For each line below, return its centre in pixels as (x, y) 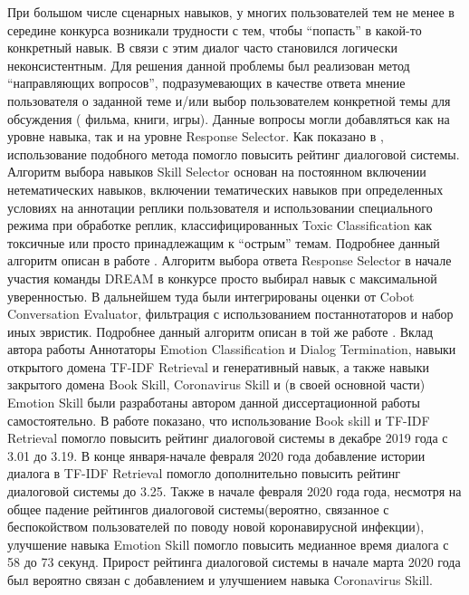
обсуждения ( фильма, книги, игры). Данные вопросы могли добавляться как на (229, 118)
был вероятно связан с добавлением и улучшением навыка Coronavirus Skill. (220, 580)
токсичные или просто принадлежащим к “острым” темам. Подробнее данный (224, 242)
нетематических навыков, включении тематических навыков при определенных (225, 189)
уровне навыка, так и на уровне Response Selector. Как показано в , (196, 136)
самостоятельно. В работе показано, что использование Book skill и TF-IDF (219, 420)
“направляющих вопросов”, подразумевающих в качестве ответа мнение (206, 83)
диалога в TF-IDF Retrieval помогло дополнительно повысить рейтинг (204, 473)
